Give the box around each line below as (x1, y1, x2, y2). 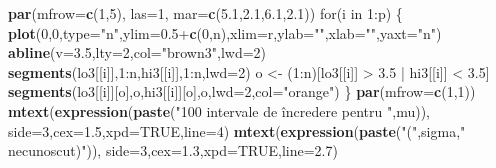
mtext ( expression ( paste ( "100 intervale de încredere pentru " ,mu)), (8, 100, 430, 121)
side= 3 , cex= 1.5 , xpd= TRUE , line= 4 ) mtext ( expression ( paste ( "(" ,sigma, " (8, 120, 466, 141)
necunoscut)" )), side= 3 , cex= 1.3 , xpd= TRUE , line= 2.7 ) (8, 140, 338, 161)
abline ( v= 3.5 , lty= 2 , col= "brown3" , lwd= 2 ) (8, 42, 267, 63)
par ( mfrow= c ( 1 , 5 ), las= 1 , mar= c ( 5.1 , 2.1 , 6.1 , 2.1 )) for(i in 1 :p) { (8, 3, 403, 23)
